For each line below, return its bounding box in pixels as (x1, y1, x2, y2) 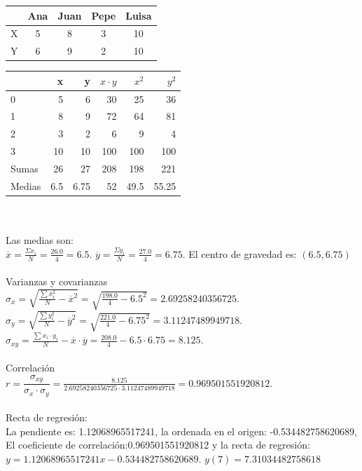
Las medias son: (6, 233, 74, 247)
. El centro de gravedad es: (182, 246, 297, 261)
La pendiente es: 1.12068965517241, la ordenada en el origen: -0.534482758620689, (6, 423, 358, 438)
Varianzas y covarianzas (6, 274, 108, 289)
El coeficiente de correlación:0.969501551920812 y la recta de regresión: (6, 437, 310, 452)
